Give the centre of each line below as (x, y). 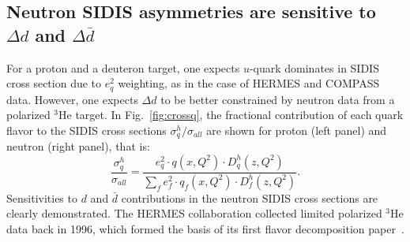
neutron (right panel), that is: (78, 146)
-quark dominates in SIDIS (314, 67)
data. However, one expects (72, 99)
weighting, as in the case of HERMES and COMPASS (249, 83)
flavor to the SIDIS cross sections (87, 130)
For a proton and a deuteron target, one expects (123, 67)
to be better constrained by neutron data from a (278, 99)
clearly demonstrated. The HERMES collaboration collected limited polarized (194, 213)
